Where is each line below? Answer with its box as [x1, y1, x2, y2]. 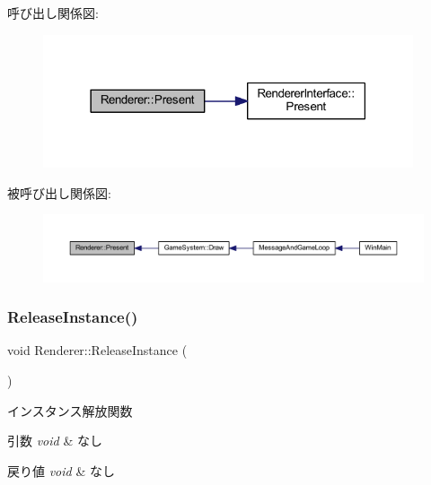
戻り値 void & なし [7, 461, 115, 480]
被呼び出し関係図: [7, 183, 111, 202]
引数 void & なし [7, 431, 102, 450]
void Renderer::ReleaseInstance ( [7, 341, 188, 359]
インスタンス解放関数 [7, 401, 133, 420]
